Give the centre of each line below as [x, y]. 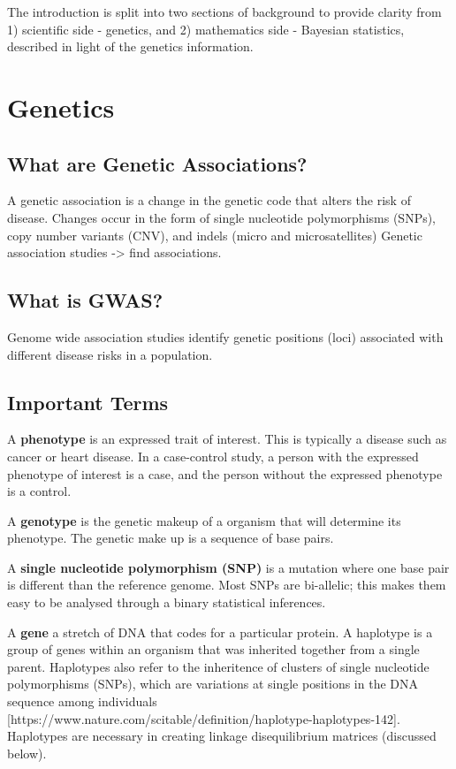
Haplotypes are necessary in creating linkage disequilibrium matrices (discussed [222, 736]
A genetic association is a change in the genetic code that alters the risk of [209, 200]
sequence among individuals [82, 701]
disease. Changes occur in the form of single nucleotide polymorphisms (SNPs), [222, 217]
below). [27, 753]
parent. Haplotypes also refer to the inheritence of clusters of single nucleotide [218, 666]
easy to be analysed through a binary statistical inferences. [167, 602]
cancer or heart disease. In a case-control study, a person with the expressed [213, 456]
